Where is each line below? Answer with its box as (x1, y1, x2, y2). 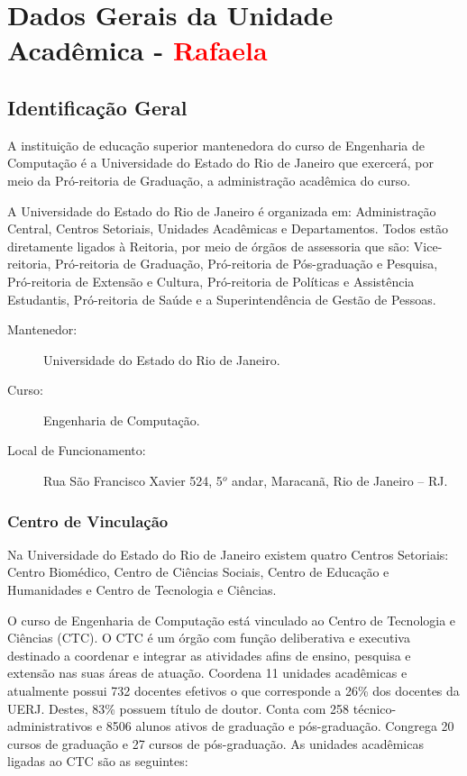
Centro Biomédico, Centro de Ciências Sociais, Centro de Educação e (7, 562, 389, 581)
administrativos (7, 717, 93, 735)
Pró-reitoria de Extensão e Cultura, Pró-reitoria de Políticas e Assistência (7, 271, 415, 290)
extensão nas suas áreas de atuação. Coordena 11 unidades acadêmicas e (7, 663, 407, 682)
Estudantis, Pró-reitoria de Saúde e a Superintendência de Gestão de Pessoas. (7, 289, 436, 308)
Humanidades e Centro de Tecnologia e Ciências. (7, 580, 277, 599)
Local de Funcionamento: (7, 441, 146, 460)
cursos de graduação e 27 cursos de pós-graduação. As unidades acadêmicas (7, 734, 424, 753)
